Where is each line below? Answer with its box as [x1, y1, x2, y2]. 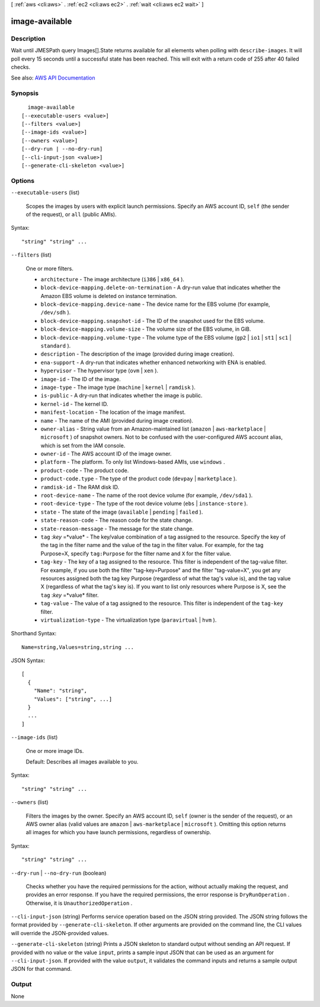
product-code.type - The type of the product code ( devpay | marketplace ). [40, 475, 237, 482]
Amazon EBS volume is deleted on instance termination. [40, 292, 177, 299]
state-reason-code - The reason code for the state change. [40, 517, 193, 524]
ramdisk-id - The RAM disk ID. [40, 483, 120, 490]
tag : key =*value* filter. [40, 591, 99, 598]
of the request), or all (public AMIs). [25, 211, 117, 218]
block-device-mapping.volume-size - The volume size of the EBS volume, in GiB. [40, 325, 251, 332]
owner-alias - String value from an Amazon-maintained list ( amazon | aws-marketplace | [40, 425, 266, 432]
